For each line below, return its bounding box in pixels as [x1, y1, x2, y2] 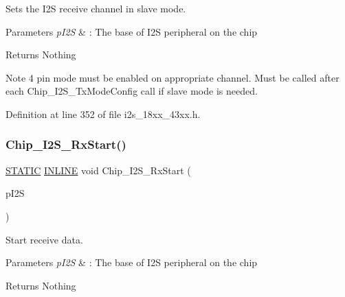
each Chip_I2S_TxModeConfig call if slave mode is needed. [5, 84, 258, 98]
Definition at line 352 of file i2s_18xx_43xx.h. [5, 106, 201, 121]
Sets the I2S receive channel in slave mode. [5, 1, 186, 15]
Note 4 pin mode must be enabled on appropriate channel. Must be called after [5, 70, 340, 84]
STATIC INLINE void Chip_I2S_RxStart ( [5, 163, 191, 177]
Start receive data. [5, 232, 83, 246]
